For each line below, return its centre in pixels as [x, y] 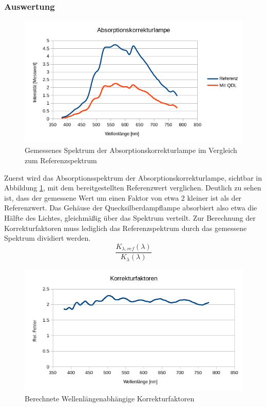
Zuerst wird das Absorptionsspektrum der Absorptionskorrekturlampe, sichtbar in [133, 177]
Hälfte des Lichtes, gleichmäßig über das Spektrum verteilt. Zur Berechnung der [130, 218]
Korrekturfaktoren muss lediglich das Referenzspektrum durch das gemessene [126, 228]
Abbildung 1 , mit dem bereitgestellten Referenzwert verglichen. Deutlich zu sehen [133, 188]
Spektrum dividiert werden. [47, 238]
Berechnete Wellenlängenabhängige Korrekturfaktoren [110, 399]
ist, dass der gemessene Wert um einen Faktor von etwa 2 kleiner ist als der [123, 197]
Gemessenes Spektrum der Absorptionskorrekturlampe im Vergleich [131, 150]
